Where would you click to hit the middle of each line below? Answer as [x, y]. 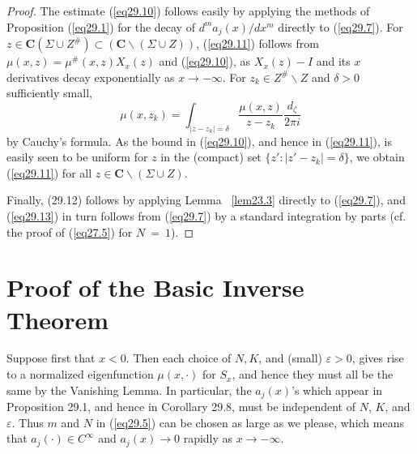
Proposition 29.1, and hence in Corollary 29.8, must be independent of [181, 407]
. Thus [28, 422]
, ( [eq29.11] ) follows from [257, 43]
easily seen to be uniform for [77, 157]
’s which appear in [337, 390]
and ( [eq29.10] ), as [205, 61]
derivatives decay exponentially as [91, 77]
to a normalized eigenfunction [80, 374]
